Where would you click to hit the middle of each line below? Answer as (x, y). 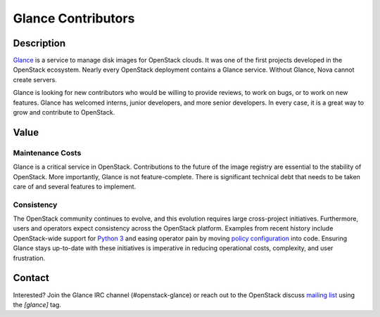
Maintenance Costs (47, 153)
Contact (31, 278)
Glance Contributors (74, 18)
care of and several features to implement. (75, 186)
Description (39, 43)
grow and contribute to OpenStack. (64, 112)
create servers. (35, 79)
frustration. (29, 258)
